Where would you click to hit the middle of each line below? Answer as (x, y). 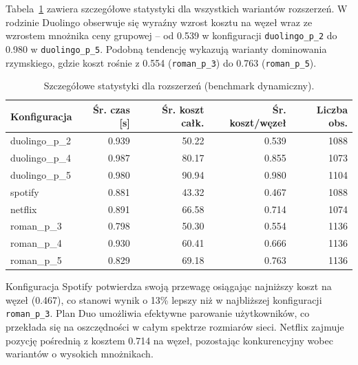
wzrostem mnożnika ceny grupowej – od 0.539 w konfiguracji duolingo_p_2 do (171, 35)
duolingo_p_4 (41, 158)
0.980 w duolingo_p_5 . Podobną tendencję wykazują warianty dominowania (166, 48)
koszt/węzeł (258, 123)
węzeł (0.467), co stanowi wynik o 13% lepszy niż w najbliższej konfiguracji (164, 299)
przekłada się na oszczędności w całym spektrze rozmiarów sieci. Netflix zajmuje (175, 327)
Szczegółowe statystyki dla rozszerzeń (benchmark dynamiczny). (179, 86)
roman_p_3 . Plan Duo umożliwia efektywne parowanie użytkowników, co (158, 313)
